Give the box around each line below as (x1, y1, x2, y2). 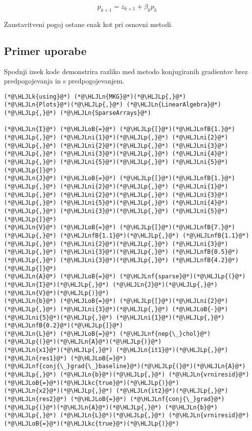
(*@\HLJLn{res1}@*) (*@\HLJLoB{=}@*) (4, 354, 127, 362)
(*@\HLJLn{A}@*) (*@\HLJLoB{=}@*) (4, 273, 116, 280)
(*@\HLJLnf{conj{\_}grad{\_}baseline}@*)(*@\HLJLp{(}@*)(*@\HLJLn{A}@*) (4, 363, 246, 370)
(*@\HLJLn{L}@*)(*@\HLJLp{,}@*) (60, 412, 165, 419)
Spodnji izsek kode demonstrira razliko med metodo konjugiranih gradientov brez (4, 66, 248, 76)
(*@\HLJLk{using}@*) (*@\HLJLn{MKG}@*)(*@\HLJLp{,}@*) (4, 93, 186, 100)
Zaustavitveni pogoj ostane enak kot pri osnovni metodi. (4, 19, 173, 29)
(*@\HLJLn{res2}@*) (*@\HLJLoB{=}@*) (4, 396, 127, 403)
